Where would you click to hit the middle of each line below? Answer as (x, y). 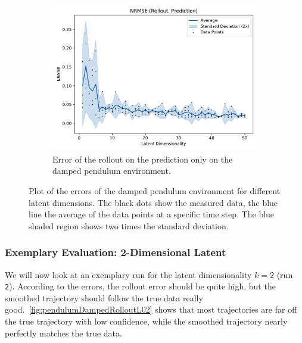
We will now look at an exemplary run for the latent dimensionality (128, 274)
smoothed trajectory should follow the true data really (104, 297)
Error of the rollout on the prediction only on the (143, 159)
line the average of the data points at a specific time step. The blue (152, 214)
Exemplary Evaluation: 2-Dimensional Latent (116, 252)
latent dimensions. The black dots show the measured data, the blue (153, 202)
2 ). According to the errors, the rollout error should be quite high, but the (140, 286)
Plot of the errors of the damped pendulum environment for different (155, 190)
